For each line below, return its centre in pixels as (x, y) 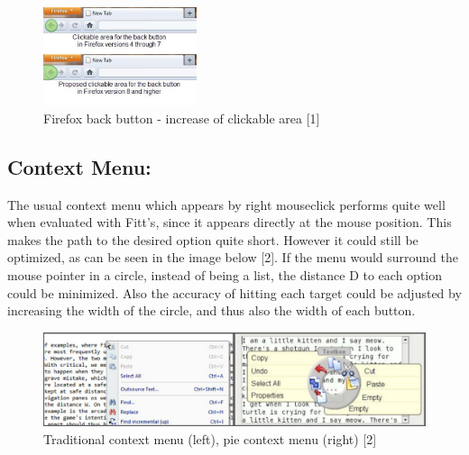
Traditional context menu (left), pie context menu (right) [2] (210, 438)
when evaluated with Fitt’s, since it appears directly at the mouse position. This (230, 222)
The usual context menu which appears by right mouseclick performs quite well (226, 204)
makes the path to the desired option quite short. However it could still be (213, 239)
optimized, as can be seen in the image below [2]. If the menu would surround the (233, 257)
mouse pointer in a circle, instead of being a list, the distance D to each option (225, 275)
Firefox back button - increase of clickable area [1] (182, 118)
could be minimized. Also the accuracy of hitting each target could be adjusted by (234, 292)
